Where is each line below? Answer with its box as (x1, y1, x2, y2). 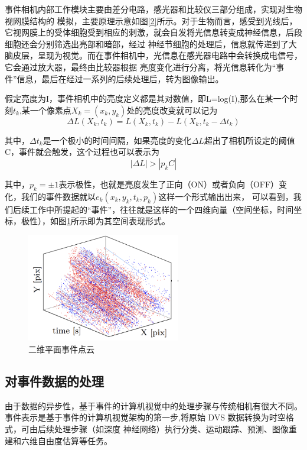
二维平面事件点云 (28, 343, 94, 355)
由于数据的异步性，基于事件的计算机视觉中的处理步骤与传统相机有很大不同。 (5, 399, 302, 412)
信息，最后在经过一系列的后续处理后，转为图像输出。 (17, 72, 224, 85)
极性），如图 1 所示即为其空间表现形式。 (21, 215, 170, 227)
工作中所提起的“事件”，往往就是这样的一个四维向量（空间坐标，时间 (29, 203, 294, 215)
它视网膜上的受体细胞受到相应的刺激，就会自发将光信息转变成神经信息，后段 (5, 26, 302, 38)
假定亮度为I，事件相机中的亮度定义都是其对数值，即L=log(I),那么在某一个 (5, 92, 290, 105)
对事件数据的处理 (5, 372, 104, 390)
